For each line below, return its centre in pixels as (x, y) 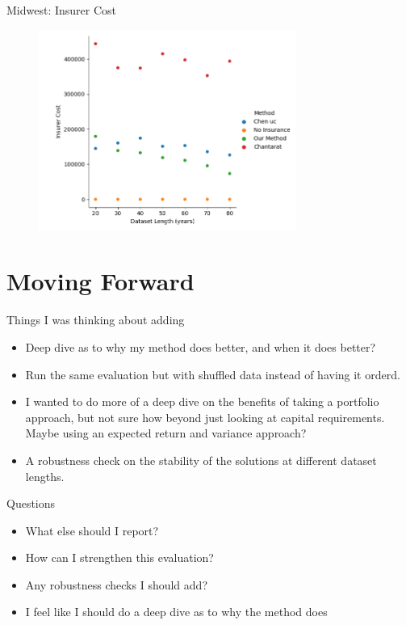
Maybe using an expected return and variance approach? (166, 433)
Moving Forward (100, 281)
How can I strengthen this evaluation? (119, 557)
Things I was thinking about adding (96, 320)
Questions (31, 503)
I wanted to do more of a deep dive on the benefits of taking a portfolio (202, 401)
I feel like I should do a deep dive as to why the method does (176, 612)
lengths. (45, 476)
